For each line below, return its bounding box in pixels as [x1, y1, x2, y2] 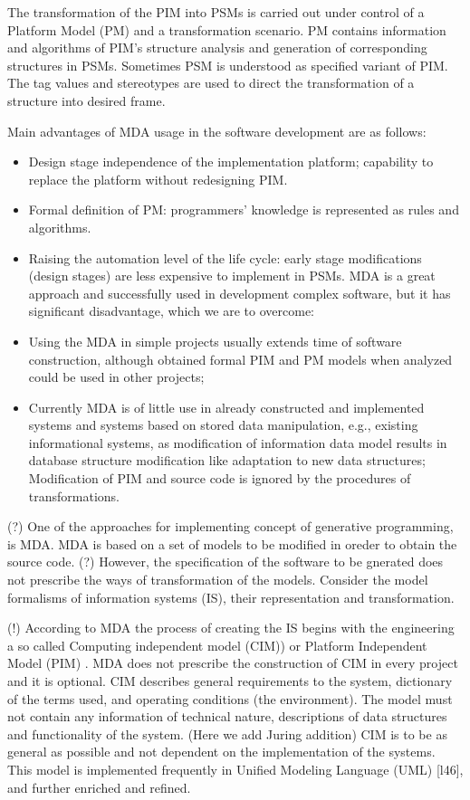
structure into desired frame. [7, 90, 166, 110]
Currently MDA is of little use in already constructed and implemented [28, 397, 425, 416]
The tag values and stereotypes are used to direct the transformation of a [7, 73, 415, 92]
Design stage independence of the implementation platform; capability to [28, 152, 434, 171]
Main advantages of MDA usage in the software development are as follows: [7, 121, 427, 140]
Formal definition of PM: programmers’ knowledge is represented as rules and [28, 200, 459, 219]
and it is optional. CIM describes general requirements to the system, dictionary [7, 671, 453, 690]
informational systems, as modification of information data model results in [28, 433, 447, 452]
